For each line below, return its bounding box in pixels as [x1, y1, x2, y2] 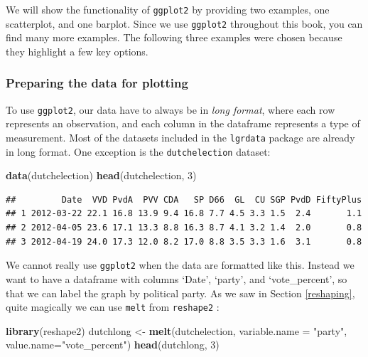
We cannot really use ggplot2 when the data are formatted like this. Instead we [6, 257, 355, 272]
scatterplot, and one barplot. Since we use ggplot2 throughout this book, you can [6, 16, 363, 31]
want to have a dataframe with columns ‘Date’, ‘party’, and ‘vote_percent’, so [6, 271, 347, 286]
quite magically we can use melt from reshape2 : [6, 299, 220, 314]
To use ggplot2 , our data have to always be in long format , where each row [6, 102, 335, 117]
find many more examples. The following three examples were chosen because [6, 30, 342, 45]
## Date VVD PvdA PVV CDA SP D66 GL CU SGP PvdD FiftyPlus [6, 194, 362, 205]
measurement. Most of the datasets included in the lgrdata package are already [6, 129, 355, 144]
